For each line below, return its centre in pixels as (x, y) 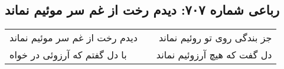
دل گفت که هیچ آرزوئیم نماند (214, 55)
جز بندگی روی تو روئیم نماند (215, 38)
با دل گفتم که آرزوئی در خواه (68, 55)
